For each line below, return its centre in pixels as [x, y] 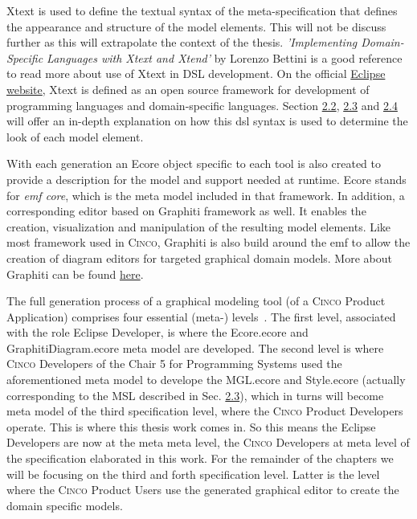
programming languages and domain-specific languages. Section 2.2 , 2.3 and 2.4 [202, 105]
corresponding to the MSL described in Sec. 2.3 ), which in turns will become [195, 395]
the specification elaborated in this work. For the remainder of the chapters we [200, 458]
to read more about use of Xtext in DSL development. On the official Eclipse [196, 74]
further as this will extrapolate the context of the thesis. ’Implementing [182, 42]
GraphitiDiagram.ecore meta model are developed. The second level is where [195, 347]
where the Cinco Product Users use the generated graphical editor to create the [203, 490]
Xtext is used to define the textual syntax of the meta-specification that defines [202, 10]
